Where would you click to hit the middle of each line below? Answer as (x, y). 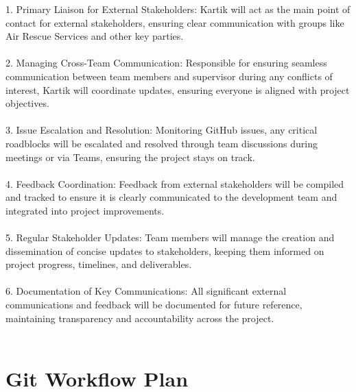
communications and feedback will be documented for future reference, (154, 305)
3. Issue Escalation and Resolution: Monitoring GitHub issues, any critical (162, 130)
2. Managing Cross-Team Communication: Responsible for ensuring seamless (166, 63)
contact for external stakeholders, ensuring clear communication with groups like (175, 22)
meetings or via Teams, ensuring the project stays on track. (130, 157)
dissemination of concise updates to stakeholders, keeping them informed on (165, 250)
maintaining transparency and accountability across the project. (140, 318)
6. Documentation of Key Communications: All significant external (146, 291)
